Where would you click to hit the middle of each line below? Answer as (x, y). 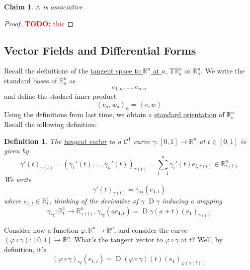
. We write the (223, 71)
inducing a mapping (192, 201)
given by (16, 151)
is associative (63, 6)
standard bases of (31, 80)
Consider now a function (41, 230)
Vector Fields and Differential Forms (100, 50)
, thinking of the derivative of (94, 201)
